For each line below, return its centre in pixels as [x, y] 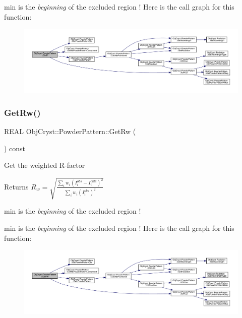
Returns [16, 186]
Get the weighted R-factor [45, 165]
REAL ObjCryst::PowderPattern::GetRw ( [70, 131]
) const [15, 148]
